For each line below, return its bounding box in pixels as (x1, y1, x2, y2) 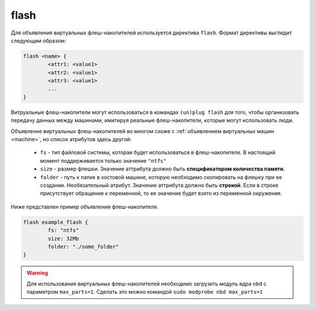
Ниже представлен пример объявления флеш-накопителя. (11, 203, 159, 210)
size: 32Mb (47, 235, 79, 242)
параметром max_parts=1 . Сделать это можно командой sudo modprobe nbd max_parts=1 (26, 288, 263, 295)
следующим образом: (11, 37, 67, 44)
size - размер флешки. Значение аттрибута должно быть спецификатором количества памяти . (40, 165, 285, 172)
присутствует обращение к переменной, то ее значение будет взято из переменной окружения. (40, 190, 282, 197)
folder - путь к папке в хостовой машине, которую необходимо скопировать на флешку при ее (40, 173, 282, 180)
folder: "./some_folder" (47, 243, 119, 250)
